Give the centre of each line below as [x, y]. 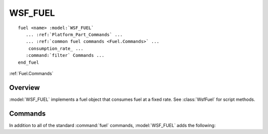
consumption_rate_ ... [56, 48]
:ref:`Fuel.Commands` [31, 73]
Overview [25, 87]
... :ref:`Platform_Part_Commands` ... [74, 34]
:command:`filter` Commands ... [65, 55]
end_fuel [29, 62]
